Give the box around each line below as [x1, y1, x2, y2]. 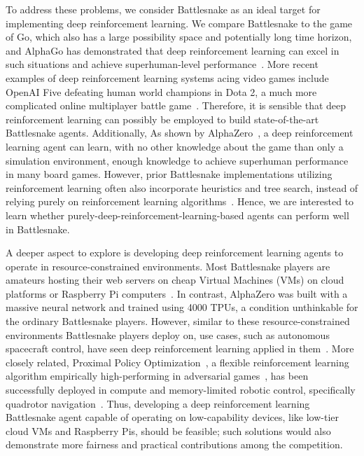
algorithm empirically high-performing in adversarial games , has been [6, 368, 309, 383]
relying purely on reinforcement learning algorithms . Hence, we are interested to [6, 194, 354, 209]
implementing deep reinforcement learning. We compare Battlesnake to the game [6, 15, 353, 30]
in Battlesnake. [6, 221, 70, 236]
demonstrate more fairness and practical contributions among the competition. [6, 437, 343, 452]
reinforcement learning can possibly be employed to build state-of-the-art [6, 111, 319, 126]
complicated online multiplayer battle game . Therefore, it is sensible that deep [6, 98, 346, 113]
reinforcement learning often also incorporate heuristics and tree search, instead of [6, 180, 358, 195]
